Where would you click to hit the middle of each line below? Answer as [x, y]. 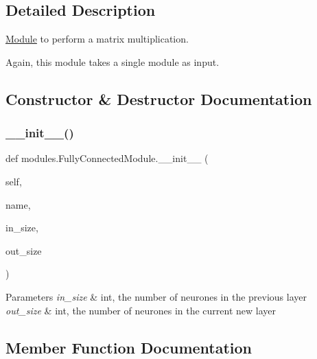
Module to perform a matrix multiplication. [97, 39]
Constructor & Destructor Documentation [159, 99]
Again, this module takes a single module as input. [113, 61]
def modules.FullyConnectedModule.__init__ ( [107, 158]
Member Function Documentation [129, 347]
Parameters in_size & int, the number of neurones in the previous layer [156, 296]
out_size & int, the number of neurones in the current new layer [141, 310]
